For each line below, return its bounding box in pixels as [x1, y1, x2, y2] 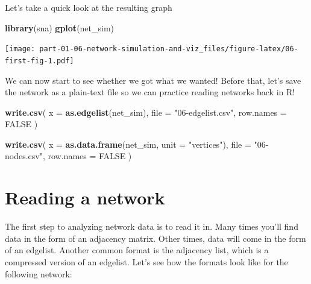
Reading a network [5, 185, 165, 210]
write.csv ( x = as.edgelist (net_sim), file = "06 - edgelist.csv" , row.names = [5, 106, 287, 118]
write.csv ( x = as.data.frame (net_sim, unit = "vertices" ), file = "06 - [5, 137, 269, 150]
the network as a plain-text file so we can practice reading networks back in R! [5, 86, 295, 98]
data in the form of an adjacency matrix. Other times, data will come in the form [5, 232, 306, 244]
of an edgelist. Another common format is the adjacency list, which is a [5, 244, 269, 256]
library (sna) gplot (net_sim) [5, 21, 115, 34]
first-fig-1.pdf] [5, 56, 74, 65]
